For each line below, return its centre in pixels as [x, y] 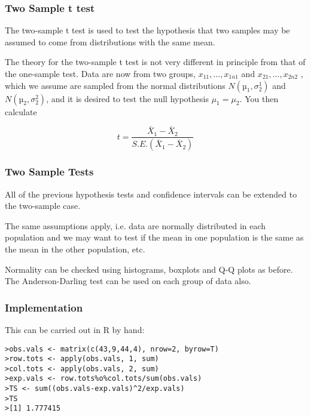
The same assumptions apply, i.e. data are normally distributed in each [135, 225]
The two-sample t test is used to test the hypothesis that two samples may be [147, 30]
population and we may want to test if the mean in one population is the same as [154, 237]
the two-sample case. [43, 206]
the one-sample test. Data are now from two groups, [100, 73]
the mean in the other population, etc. [75, 249]
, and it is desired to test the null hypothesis [127, 98]
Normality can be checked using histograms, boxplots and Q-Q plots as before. [149, 269]
